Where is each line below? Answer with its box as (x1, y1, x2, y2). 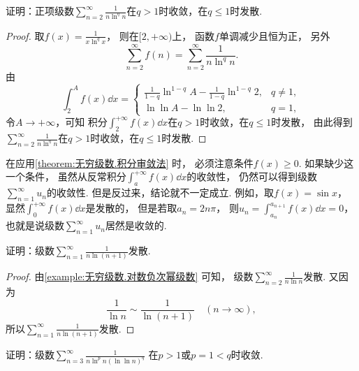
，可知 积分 (55, 115, 108, 129)
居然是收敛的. (105, 218, 167, 233)
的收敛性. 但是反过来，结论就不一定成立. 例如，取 (46, 185, 274, 200)
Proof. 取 (6, 28, 45, 43)
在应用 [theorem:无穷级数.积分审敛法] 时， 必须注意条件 (6, 155, 254, 170)
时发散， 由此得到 (271, 115, 353, 129)
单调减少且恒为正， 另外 (219, 28, 330, 43)
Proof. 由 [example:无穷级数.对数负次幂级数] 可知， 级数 (6, 269, 254, 284)
